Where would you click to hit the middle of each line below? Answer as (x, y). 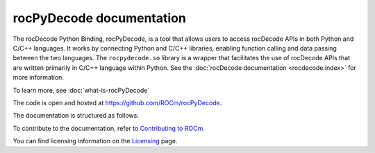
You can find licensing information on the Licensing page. (95, 141)
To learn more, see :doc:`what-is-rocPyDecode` (81, 90)
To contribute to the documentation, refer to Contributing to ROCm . (109, 128)
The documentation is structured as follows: (76, 116)
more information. (38, 78)
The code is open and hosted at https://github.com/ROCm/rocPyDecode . (117, 102)
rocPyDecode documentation (100, 18)
